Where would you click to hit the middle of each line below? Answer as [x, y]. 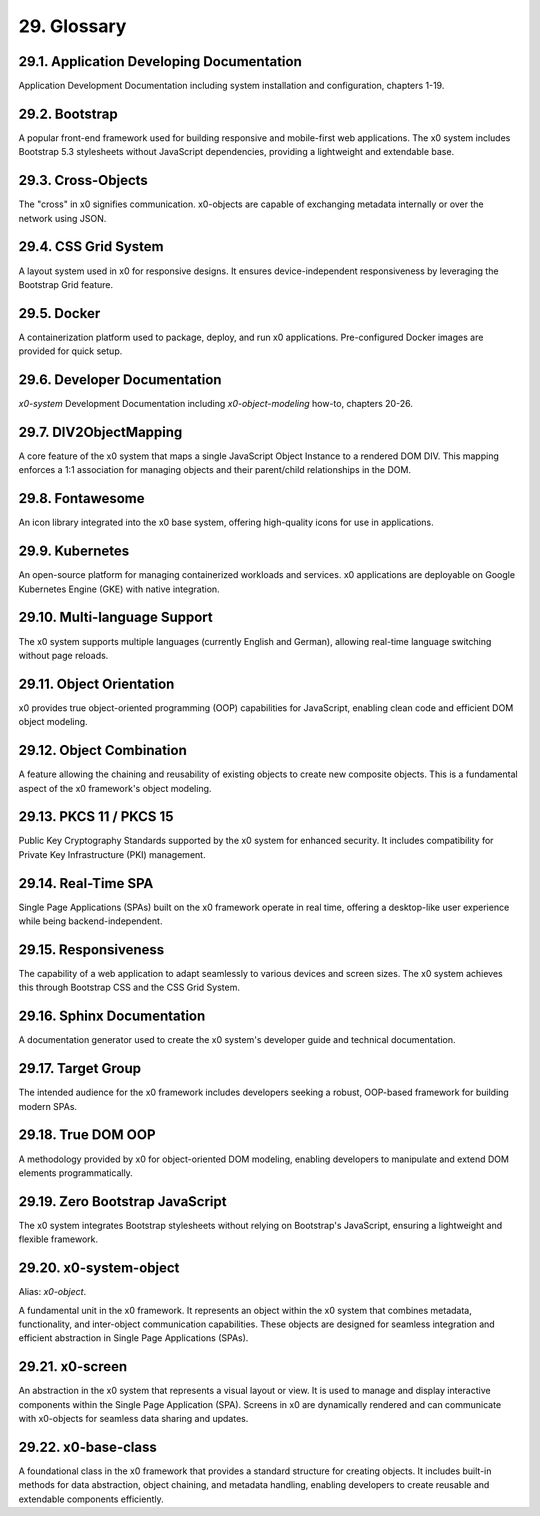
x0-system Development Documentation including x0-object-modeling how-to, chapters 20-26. [216, 404]
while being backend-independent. [90, 921]
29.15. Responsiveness [91, 949]
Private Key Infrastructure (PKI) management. [112, 854]
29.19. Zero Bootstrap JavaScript [122, 1201]
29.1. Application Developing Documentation [160, 61]
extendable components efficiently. [91, 1499]
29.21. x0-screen [73, 1366]
